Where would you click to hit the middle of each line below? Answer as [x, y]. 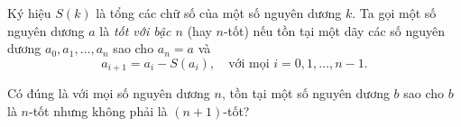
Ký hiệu [29, 13]
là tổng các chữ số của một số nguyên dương [219, 13]
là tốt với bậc [135, 30]
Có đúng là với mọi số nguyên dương [109, 93]
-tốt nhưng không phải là [98, 110]
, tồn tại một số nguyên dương [305, 93]
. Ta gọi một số [394, 13]
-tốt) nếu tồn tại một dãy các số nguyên [334, 30]
